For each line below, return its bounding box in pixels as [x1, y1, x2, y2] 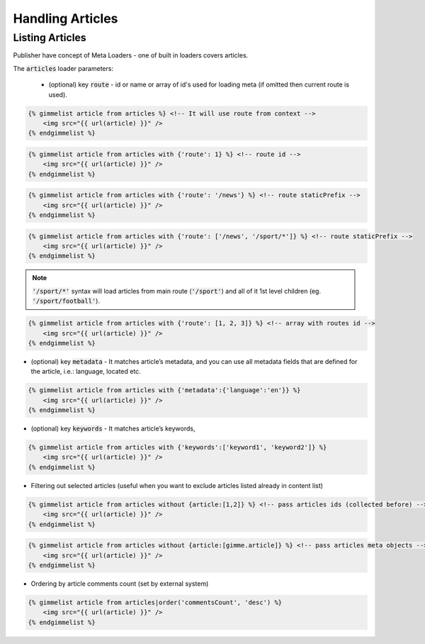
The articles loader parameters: [13, 64, 113, 72]
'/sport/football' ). [32, 296, 101, 305]
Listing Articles [13, 31, 86, 44]
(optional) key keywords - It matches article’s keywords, [30, 424, 195, 433]
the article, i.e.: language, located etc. [30, 367, 141, 376]
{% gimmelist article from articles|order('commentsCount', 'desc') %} [28, 598, 283, 606]
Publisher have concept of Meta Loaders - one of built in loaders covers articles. [13, 51, 249, 60]
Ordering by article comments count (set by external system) [30, 579, 209, 588]
